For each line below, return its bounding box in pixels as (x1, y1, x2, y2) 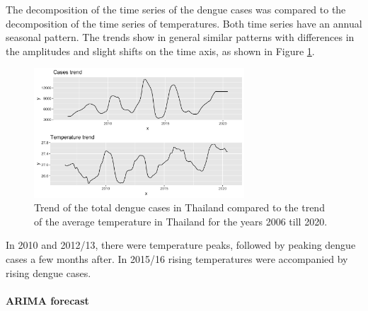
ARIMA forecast (6, 293, 89, 307)
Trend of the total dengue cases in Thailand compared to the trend (34, 200, 325, 215)
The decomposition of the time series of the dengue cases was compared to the (6, 2, 346, 16)
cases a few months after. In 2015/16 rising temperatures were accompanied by (6, 251, 348, 266)
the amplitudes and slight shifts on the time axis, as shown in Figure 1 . (6, 43, 315, 58)
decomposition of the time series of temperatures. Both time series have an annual (6, 16, 362, 30)
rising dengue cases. (6, 265, 91, 280)
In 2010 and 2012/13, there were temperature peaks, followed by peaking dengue (6, 237, 356, 252)
